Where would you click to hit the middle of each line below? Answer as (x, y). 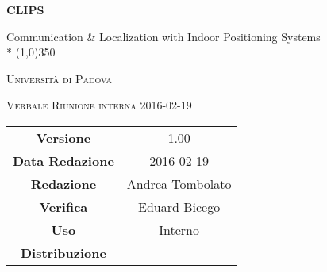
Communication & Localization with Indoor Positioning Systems (163, 36)
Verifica (63, 206)
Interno (179, 229)
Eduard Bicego (179, 206)
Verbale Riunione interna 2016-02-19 (99, 105)
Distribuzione (63, 252)
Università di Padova (59, 78)
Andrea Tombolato (179, 183)
